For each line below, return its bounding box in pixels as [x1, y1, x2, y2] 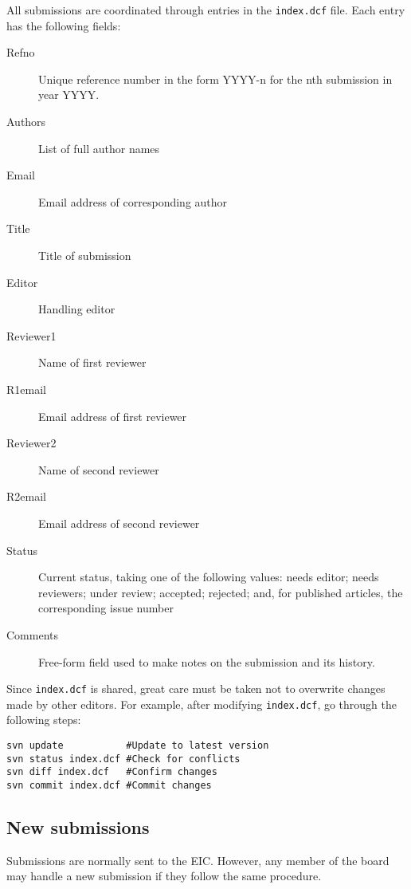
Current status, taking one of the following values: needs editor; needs [38, 568, 379, 585]
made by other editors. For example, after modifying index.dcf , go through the [6, 695, 397, 712]
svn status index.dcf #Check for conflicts [6, 753, 241, 765]
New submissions [6, 815, 150, 840]
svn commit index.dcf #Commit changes [6, 779, 212, 791]
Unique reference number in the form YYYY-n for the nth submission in [38, 70, 393, 87]
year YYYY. [38, 86, 100, 103]
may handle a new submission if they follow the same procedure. [6, 867, 322, 884]
